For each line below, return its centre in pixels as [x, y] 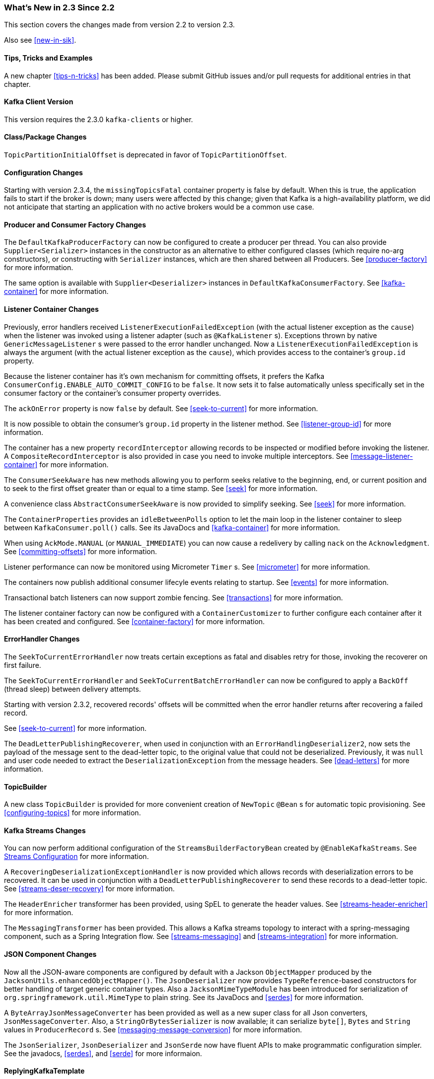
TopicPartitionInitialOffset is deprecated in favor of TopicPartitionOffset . [145, 155]
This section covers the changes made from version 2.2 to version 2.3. [119, 25]
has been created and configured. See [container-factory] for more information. [135, 621]
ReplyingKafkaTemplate [44, 1071]
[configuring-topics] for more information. [72, 813]
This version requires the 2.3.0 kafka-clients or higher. [99, 119]
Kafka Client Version [39, 102]
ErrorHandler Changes [42, 639]
